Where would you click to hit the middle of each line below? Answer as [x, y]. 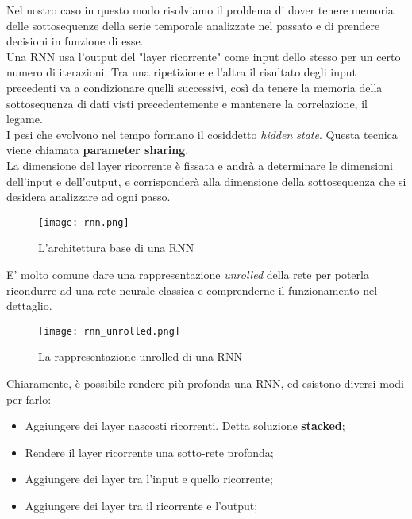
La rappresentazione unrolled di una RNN [140, 356]
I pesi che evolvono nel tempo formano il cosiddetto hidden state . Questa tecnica [202, 134]
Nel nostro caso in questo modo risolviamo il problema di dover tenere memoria [200, 10]
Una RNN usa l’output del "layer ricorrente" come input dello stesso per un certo [204, 56]
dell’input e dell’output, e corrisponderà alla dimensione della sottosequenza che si [206, 181]
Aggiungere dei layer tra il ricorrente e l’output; [141, 505]
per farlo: [29, 399]
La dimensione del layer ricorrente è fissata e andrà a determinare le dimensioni [200, 165]
